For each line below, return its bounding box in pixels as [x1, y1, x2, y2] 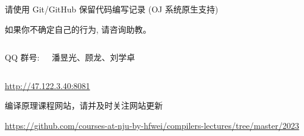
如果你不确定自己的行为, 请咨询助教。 [5, 23, 151, 35]
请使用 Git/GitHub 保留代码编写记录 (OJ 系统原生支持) [5, 3, 218, 15]
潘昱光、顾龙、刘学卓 [52, 51, 135, 64]
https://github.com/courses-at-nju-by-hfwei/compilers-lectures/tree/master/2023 [5, 119, 299, 131]
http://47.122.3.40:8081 [5, 79, 90, 91]
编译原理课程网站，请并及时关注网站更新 [5, 99, 163, 112]
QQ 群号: [5, 51, 40, 64]
